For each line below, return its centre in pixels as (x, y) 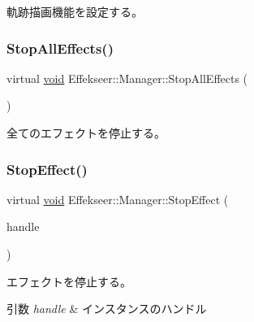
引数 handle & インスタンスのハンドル (107, 309)
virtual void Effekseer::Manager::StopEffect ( (118, 199)
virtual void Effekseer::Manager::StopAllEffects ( (127, 78)
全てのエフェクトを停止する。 (86, 133)
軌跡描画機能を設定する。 (75, 11)
